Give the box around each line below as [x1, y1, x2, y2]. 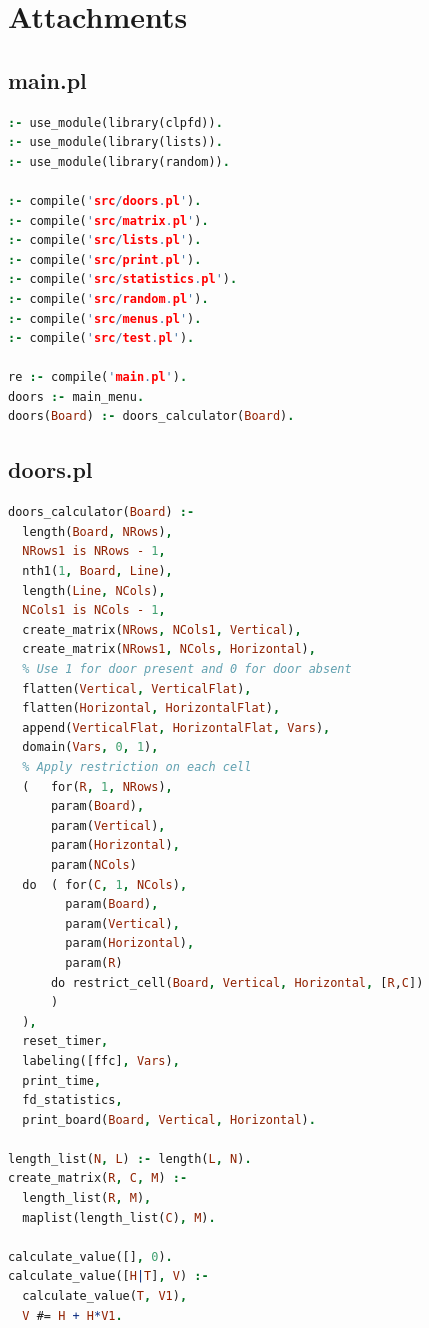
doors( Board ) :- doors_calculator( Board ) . [8, 409, 295, 424]
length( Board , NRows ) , [22, 524, 173, 539]
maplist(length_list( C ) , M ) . [22, 1210, 216, 1225]
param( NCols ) [50, 857, 137, 872]
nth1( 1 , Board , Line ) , [22, 564, 173, 579]
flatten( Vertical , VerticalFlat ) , [22, 681, 252, 696]
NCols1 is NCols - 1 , [22, 603, 166, 618]
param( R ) [65, 955, 123, 970]
